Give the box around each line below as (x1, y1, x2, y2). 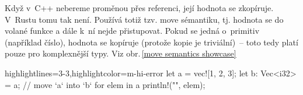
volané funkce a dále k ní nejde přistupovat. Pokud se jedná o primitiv (5, 24, 260, 37)
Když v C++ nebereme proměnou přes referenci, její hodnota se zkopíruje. (5, 2, 274, 13)
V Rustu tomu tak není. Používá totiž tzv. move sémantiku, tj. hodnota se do (5, 13, 284, 25)
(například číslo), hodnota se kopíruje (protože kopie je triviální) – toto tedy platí (5, 36, 298, 48)
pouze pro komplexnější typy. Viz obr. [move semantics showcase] (5, 47, 236, 59)
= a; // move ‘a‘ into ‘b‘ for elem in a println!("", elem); (5, 78, 206, 90)
